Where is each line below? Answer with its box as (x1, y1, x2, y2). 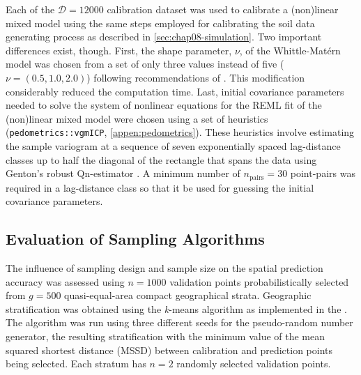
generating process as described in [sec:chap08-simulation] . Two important (6, 29, 322, 44)
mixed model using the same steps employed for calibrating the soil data (6, 15, 315, 30)
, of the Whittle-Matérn (239, 43, 341, 57)
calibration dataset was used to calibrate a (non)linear (107, 2, 339, 16)
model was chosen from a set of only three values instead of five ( (6, 56, 284, 71)
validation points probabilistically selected (169, 274, 349, 289)
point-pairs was (290, 166, 355, 181)
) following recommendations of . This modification (86, 70, 305, 84)
